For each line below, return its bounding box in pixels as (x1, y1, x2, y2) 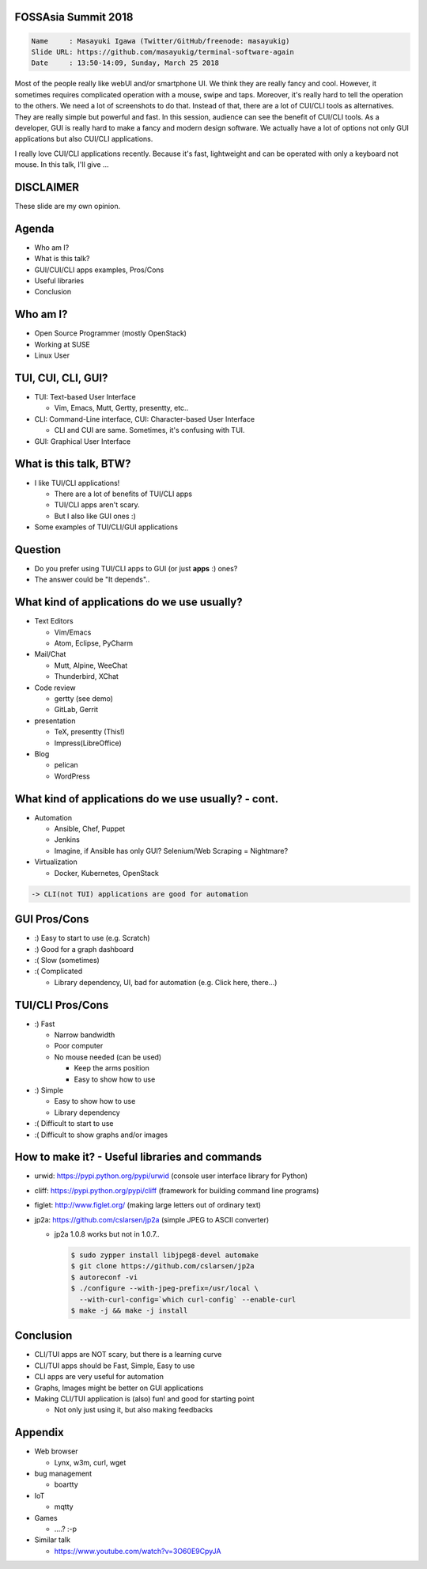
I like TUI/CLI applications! (34, 478, 120, 487)
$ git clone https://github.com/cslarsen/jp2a (70, 1262, 255, 1271)
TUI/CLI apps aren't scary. (54, 500, 140, 510)
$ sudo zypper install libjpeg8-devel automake (70, 1250, 259, 1260)
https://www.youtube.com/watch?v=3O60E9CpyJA (54, 1546, 221, 1556)
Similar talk (34, 1535, 71, 1544)
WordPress (54, 771, 91, 781)
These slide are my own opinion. (14, 202, 121, 211)
